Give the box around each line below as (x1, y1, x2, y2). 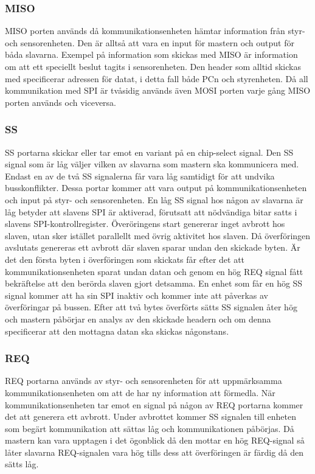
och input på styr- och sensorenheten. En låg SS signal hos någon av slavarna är (5, 193, 303, 206)
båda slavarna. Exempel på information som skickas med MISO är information (5, 48, 298, 61)
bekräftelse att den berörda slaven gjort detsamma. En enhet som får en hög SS (5, 277, 303, 290)
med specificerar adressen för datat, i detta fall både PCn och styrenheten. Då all (5, 72, 308, 85)
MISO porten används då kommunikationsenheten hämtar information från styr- (5, 24, 305, 37)
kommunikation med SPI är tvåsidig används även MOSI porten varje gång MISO (5, 84, 311, 97)
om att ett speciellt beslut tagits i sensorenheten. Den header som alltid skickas (5, 60, 301, 72)
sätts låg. (5, 458, 39, 470)
